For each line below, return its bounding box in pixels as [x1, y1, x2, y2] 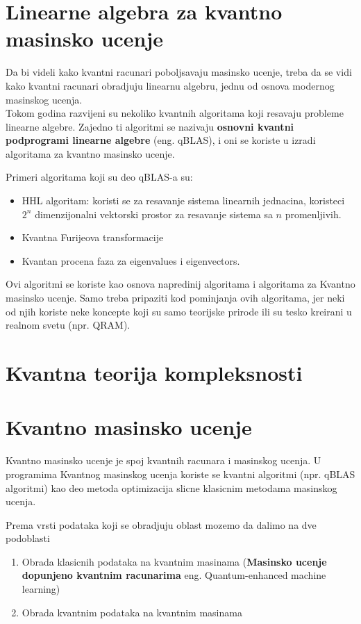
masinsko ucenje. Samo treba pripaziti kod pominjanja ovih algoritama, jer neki [6, 290, 345, 305]
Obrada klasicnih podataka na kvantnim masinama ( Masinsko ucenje [22, 554, 327, 568]
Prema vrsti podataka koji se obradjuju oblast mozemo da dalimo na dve [6, 517, 317, 532]
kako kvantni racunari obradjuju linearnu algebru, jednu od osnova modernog [6, 78, 335, 92]
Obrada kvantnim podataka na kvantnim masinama [22, 605, 242, 619]
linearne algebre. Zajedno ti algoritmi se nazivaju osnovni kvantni [6, 119, 294, 133]
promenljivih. [285, 206, 342, 221]
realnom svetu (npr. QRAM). [6, 318, 131, 332]
